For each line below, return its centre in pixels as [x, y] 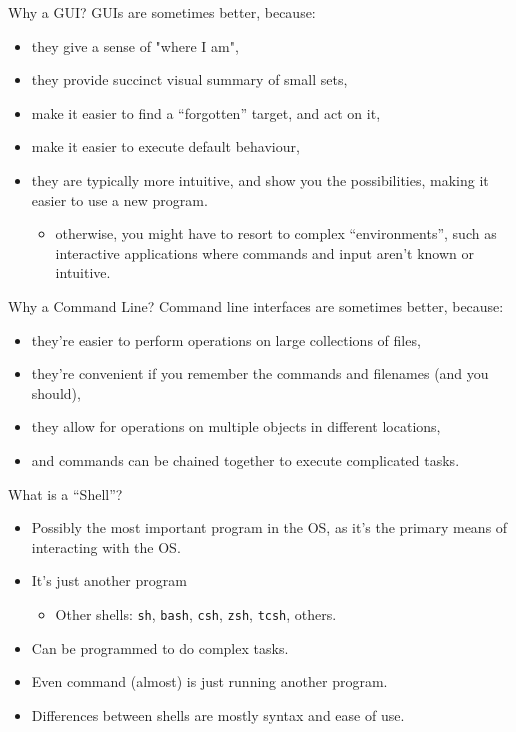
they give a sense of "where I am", [135, 45]
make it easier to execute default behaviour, [165, 146]
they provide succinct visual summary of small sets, [189, 79]
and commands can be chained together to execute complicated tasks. [245, 459]
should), [56, 392]
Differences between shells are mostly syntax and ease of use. [218, 714]
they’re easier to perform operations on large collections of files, [226, 339]
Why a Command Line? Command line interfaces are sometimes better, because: [256, 305]
